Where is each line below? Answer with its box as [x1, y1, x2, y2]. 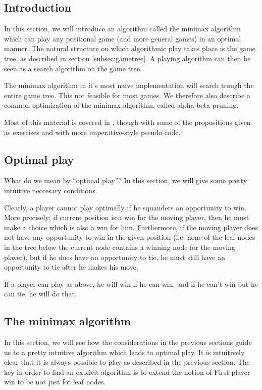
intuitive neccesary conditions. [4, 185, 97, 195]
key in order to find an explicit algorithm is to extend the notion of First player [4, 366, 250, 377]
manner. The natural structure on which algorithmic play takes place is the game [4, 43, 255, 54]
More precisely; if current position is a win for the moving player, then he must [4, 212, 249, 223]
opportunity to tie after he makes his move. [4, 262, 138, 272]
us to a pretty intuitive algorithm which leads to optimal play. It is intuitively [4, 346, 245, 357]
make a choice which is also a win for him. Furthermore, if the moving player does [4, 222, 258, 232]
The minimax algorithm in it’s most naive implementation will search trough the [4, 80, 254, 91]
